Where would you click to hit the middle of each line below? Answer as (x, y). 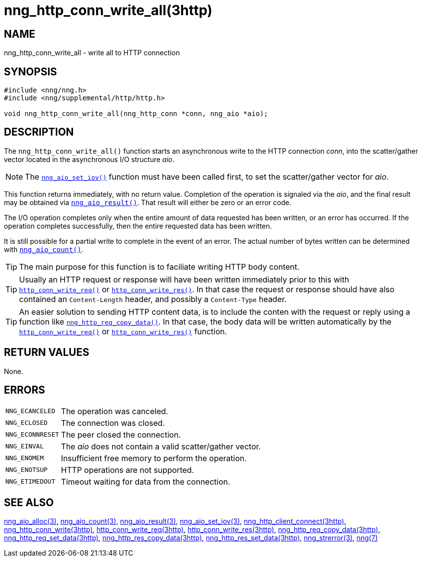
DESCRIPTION (39, 132)
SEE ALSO (29, 502)
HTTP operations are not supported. (128, 470)
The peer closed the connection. (121, 434)
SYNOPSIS (31, 71)
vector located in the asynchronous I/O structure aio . (89, 159)
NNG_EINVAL (25, 446)
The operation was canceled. (115, 411)
